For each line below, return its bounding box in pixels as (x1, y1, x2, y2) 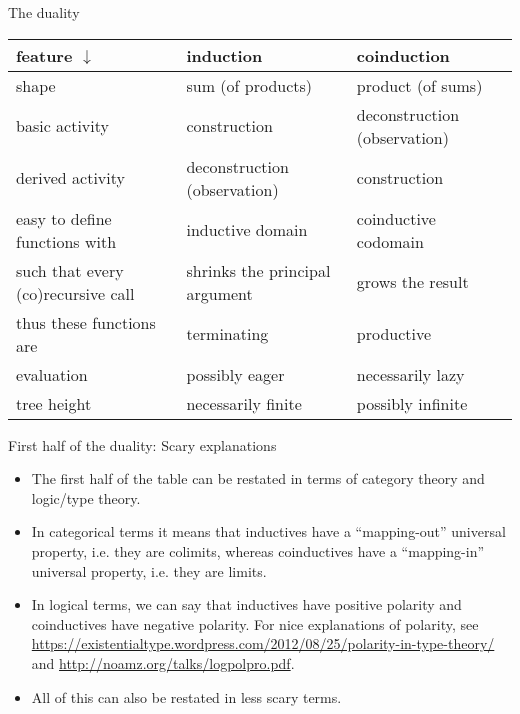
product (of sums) (356, 73, 483, 97)
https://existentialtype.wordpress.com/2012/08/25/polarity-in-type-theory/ (31, 633, 495, 654)
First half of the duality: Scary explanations (8, 434, 277, 455)
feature (16, 43, 73, 67)
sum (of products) (186, 73, 313, 97)
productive (356, 322, 432, 346)
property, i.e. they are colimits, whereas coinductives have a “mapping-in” (31, 540, 485, 561)
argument (186, 281, 253, 305)
